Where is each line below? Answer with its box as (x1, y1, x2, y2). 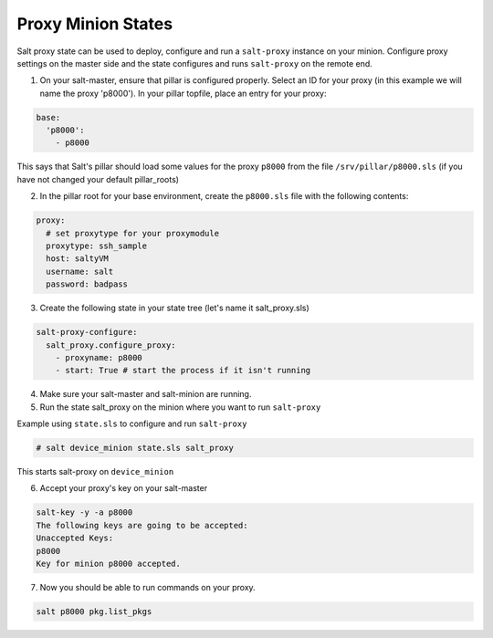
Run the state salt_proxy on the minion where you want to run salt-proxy (39, 402, 321, 413)
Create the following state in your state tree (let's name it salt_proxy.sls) (39, 302, 309, 314)
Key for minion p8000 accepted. (36, 559, 182, 569)
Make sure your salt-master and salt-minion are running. (39, 389, 252, 400)
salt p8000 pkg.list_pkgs (36, 606, 152, 616)
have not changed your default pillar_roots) (16, 173, 180, 184)
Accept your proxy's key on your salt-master (39, 483, 208, 494)
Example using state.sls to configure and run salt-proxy (16, 418, 247, 429)
